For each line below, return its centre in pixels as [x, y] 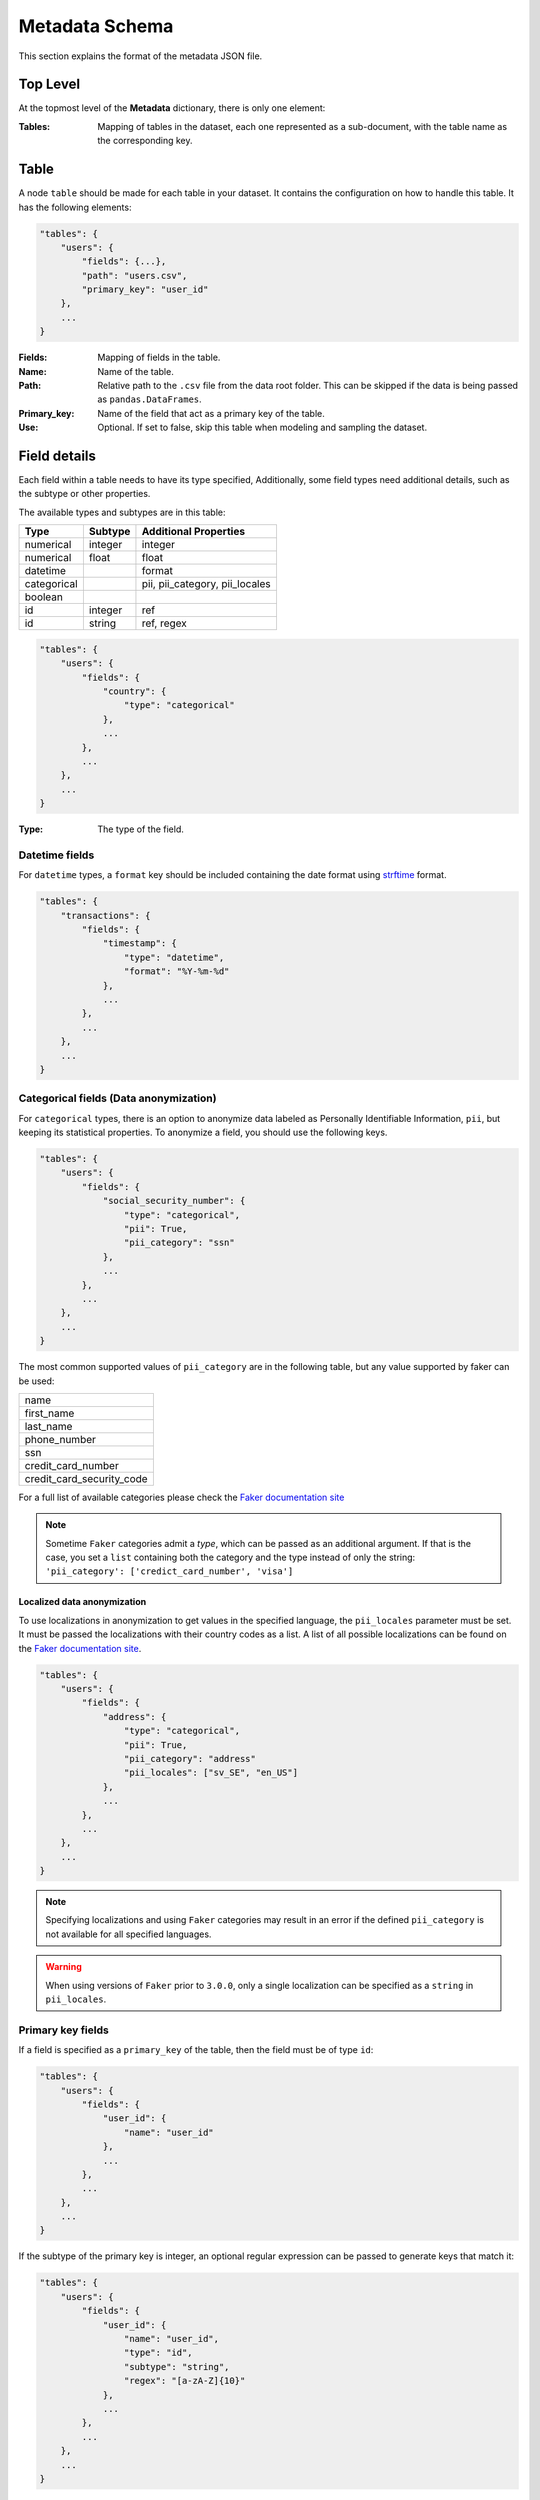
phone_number [60, 1439]
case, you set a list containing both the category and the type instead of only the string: [230, 1557]
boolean [44, 597]
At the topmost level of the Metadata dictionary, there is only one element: [172, 108]
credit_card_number [71, 1465]
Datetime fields [56, 855]
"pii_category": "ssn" [179, 1243]
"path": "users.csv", [134, 275]
